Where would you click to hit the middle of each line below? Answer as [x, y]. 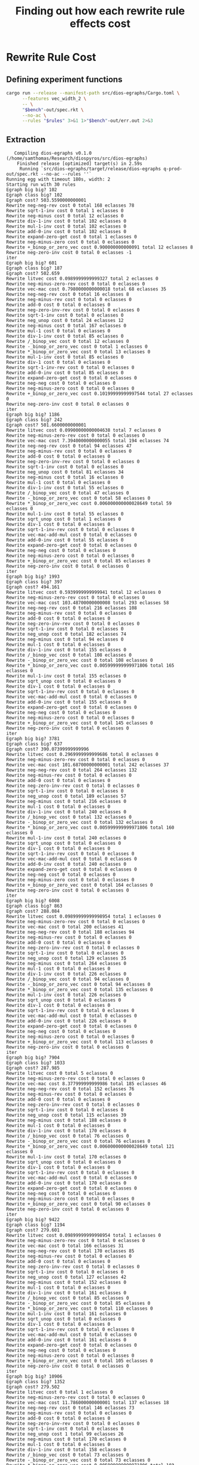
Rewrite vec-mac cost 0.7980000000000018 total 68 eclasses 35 [86, 289]
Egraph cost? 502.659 [33, 274]
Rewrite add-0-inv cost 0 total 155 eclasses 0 [66, 702]
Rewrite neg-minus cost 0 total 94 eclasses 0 [65, 640]
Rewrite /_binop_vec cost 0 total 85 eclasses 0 [68, 1298]
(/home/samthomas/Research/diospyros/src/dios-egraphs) [77, 159]
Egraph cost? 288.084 [33, 911]
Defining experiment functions [64, 79]
